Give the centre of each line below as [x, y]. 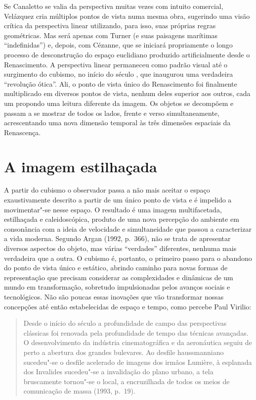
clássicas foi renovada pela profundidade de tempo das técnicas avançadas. [136, 332]
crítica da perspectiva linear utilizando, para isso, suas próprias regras [110, 25]
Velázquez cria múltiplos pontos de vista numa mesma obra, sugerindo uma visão [127, 16]
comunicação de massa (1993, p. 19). [79, 391]
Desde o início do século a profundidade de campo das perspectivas [125, 323]
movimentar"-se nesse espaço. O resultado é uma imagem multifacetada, [113, 209]
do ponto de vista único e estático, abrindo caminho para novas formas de [116, 268]
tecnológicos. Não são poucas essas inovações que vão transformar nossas [114, 296]
